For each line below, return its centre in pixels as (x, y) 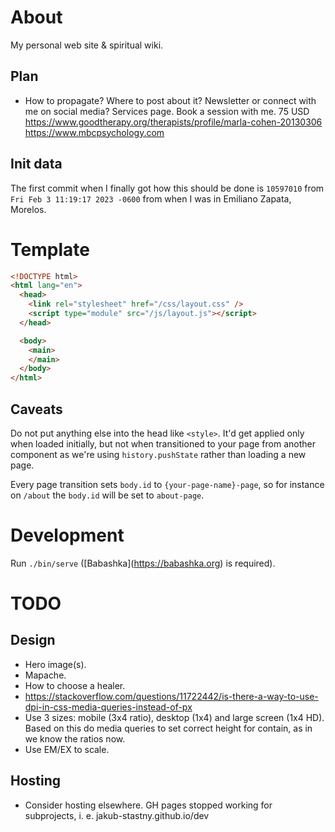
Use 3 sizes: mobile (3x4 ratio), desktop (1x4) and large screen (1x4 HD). (174, 717)
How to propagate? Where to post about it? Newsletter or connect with (170, 100)
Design (33, 640)
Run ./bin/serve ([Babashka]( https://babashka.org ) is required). (143, 563)
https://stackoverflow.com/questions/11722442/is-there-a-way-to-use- (171, 696)
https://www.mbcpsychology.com (94, 132)
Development (67, 535)
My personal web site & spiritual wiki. (87, 45)
